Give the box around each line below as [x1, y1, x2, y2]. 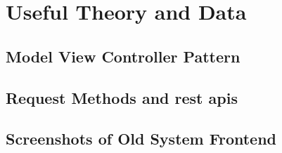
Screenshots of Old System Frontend [6, 128, 277, 149]
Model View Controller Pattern [6, 45, 241, 67]
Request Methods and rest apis [6, 86, 238, 108]
